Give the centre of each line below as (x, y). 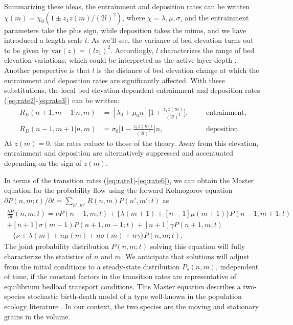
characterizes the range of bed (207, 50)
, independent (237, 266)
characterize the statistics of (48, 256)
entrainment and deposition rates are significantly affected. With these (115, 80)
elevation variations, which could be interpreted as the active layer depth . (120, 60)
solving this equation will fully (198, 246)
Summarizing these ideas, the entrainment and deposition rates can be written (127, 6)
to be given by (27, 50)
